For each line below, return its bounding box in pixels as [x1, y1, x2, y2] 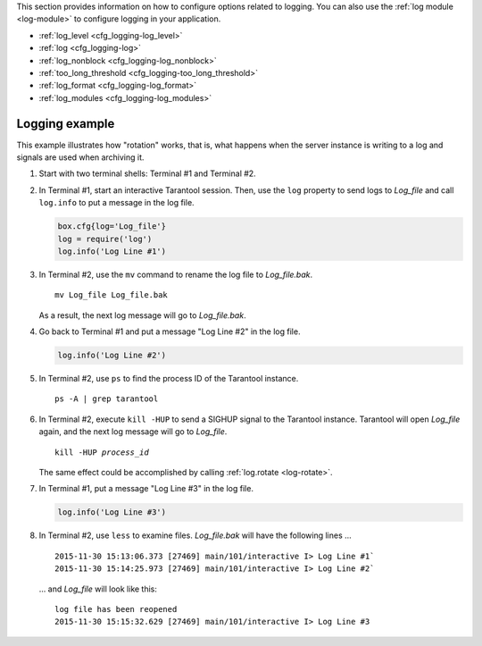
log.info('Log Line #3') [57, 508, 167, 517]
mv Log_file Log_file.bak [54, 290, 169, 300]
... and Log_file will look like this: [38, 583, 158, 594]
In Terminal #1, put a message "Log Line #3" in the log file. [38, 483, 254, 494]
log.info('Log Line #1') [57, 246, 167, 256]
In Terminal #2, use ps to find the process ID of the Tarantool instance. [38, 373, 299, 384]
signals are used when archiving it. [16, 152, 145, 163]
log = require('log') [57, 233, 153, 244]
